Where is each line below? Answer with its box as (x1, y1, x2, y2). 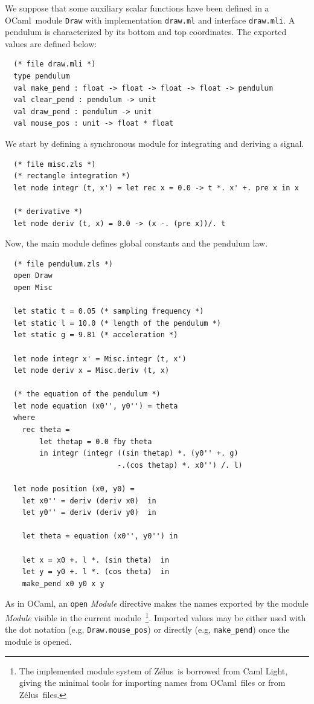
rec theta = (22, 425, 70, 434)
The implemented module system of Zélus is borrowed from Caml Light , (19, 664, 288, 677)
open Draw (13, 271, 53, 280)
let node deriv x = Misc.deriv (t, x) (13, 366, 170, 375)
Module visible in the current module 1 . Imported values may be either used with (5, 610, 306, 624)
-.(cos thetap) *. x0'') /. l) (117, 460, 243, 470)
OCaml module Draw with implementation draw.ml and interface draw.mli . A (5, 13, 295, 26)
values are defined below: (5, 37, 97, 50)
